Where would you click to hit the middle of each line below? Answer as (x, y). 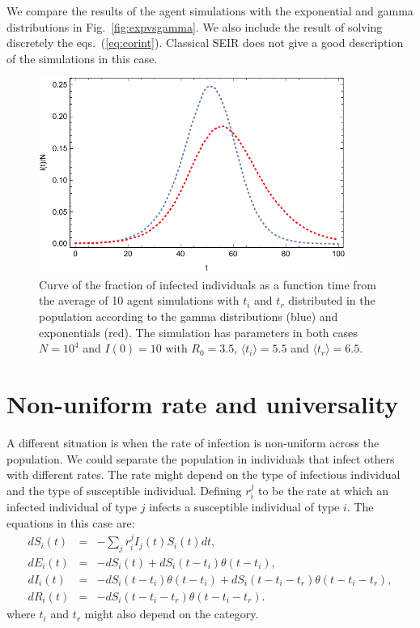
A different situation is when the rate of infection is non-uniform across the (193, 442)
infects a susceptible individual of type (244, 507)
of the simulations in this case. (82, 58)
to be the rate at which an (324, 490)
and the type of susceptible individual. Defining (124, 490)
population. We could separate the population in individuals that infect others (201, 458)
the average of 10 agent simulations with (139, 300)
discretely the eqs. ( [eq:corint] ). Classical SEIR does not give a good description (205, 43)
